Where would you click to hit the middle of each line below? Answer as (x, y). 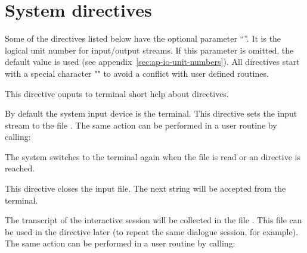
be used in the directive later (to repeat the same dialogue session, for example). (152, 231)
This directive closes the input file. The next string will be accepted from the (145, 188)
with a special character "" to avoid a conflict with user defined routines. (137, 73)
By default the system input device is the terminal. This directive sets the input (151, 113)
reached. (20, 168)
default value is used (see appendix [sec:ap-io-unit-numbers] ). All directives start (152, 62)
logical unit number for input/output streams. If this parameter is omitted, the (149, 50)
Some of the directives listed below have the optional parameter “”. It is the (143, 38)
